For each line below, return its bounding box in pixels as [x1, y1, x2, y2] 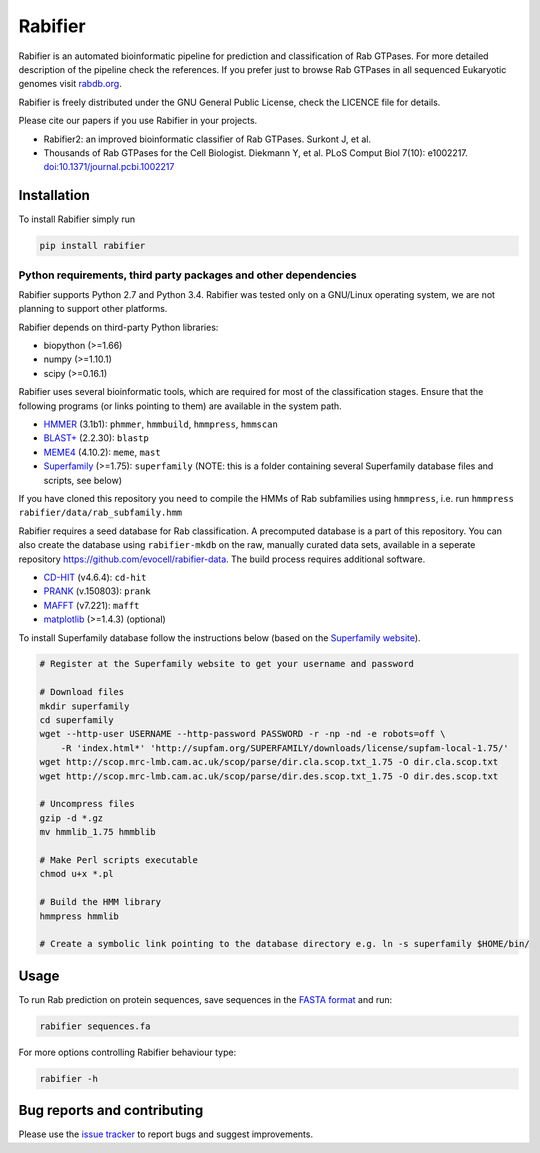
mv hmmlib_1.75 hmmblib [39, 826, 157, 838]
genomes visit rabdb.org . [18, 78, 122, 90]
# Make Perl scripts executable [39, 854, 199, 865]
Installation [18, 187, 90, 204]
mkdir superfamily [39, 700, 130, 712]
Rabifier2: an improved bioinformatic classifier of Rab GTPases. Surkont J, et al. [43, 133, 372, 145]
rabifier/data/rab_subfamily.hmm [18, 507, 183, 519]
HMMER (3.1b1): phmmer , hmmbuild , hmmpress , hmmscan [43, 418, 279, 430]
